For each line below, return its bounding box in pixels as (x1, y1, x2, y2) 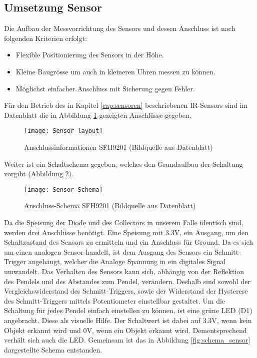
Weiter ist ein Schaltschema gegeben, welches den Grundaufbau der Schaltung (4, 158, 243, 169)
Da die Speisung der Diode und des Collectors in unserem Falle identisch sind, (4, 217, 243, 228)
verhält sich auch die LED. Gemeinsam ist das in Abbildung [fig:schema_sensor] (4, 335, 250, 345)
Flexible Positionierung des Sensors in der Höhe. (15, 49, 164, 60)
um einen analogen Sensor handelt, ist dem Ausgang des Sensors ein (4, 246, 212, 257)
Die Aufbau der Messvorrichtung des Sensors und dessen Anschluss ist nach (4, 23, 235, 33)
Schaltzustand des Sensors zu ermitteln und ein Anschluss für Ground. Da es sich (4, 237, 253, 247)
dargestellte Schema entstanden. (4, 344, 102, 355)
